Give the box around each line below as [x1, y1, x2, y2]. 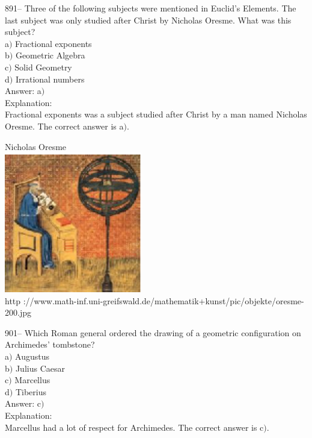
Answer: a [5, 84, 41, 97]
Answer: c [5, 397, 41, 410]
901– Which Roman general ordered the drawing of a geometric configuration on [5, 326, 301, 339]
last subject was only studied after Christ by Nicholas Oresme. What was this [5, 13, 292, 26]
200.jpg [5, 306, 31, 319]
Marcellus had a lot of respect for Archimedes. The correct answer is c [5, 421, 264, 433]
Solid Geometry [14, 60, 72, 73]
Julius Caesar [15, 361, 65, 374]
